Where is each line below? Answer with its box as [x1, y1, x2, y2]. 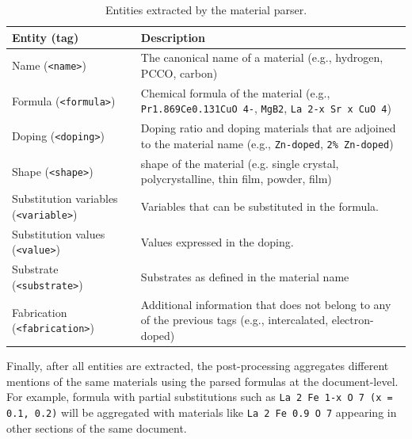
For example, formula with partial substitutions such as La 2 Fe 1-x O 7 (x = [6, 388, 393, 405]
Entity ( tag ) [12, 29, 79, 45]
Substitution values [12, 225, 105, 242]
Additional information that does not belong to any [140, 296, 391, 312]
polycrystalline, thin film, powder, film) [140, 170, 332, 187]
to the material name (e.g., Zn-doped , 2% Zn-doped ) [140, 135, 394, 151]
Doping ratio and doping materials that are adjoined [140, 120, 396, 136]
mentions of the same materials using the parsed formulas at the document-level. [6, 372, 399, 389]
